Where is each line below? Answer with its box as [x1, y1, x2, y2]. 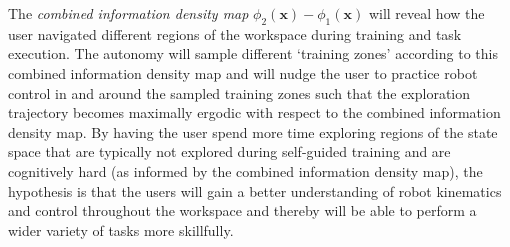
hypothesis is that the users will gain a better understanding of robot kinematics [8, 180, 502, 201]
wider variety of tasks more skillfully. [8, 219, 234, 240]
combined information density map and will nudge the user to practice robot [8, 62, 478, 83]
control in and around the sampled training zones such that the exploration [8, 82, 471, 103]
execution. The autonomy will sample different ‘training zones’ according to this [8, 43, 498, 64]
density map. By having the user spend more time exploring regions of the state [8, 121, 498, 142]
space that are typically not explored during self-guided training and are [8, 141, 451, 162]
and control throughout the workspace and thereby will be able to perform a [8, 200, 477, 221]
